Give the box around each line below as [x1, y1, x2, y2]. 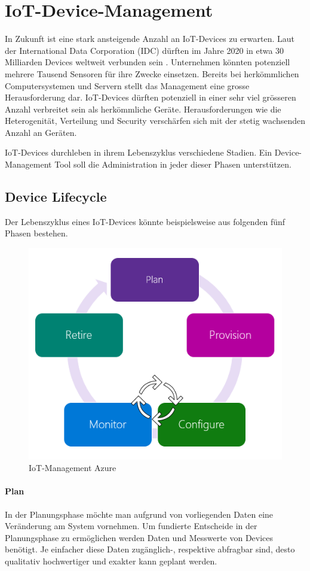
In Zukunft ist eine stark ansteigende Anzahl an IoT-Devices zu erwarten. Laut [5, 32, 294, 45]
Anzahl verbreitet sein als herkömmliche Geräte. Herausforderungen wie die [5, 102, 281, 115]
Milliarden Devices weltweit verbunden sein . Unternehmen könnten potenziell [5, 56, 290, 68]
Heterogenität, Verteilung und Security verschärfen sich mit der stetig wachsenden [5, 114, 305, 127]
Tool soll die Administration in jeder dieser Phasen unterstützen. [54, 158, 291, 171]
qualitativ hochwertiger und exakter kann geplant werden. [5, 555, 217, 567]
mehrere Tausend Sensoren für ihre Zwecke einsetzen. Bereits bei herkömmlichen [5, 67, 299, 80]
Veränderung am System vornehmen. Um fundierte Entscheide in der [5, 520, 257, 532]
